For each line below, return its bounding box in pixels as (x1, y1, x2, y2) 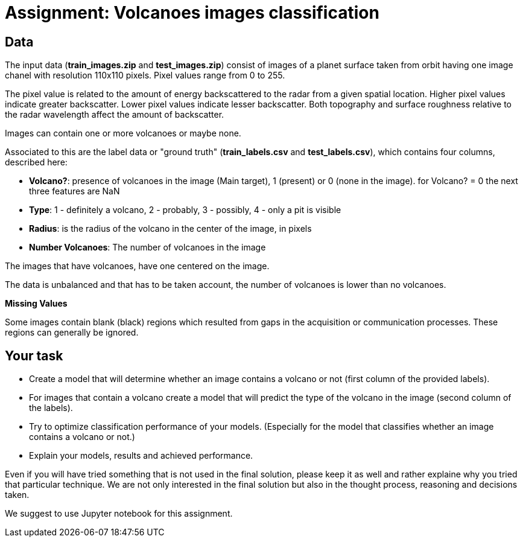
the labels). (29, 403, 73, 413)
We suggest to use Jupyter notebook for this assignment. (5, 508, 233, 519)
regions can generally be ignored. (5, 327, 139, 338)
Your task (5, 348, 63, 363)
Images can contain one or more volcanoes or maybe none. (5, 128, 241, 139)
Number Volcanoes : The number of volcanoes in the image (29, 242, 266, 253)
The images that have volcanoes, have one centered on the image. (5, 261, 270, 272)
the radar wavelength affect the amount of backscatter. (5, 109, 224, 120)
